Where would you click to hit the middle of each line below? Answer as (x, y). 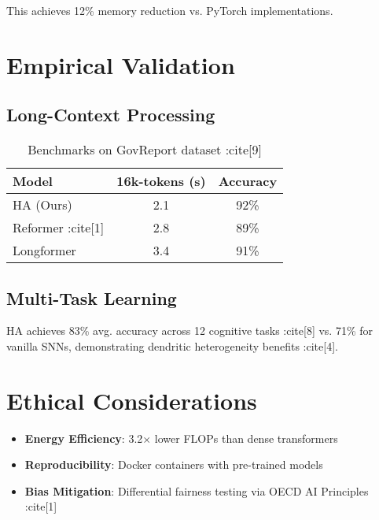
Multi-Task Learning (92, 297)
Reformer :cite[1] (59, 228)
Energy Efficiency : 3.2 (84, 438)
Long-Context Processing (111, 115)
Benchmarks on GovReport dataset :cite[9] (145, 150)
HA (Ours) (42, 205)
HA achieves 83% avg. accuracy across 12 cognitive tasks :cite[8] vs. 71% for (189, 331)
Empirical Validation (121, 64)
